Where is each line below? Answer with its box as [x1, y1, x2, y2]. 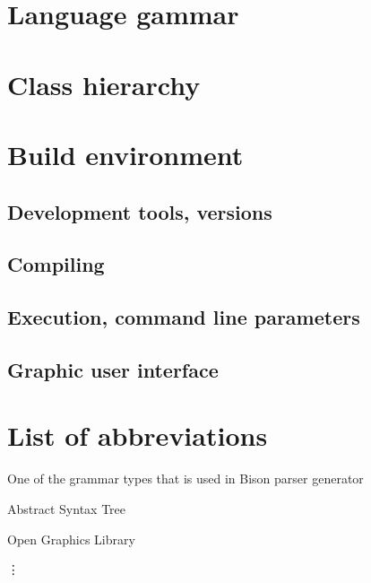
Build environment [7, 135, 244, 172]
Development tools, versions [7, 197, 272, 225]
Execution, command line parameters [7, 303, 360, 331]
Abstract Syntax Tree [7, 499, 125, 518]
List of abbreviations [7, 417, 268, 454]
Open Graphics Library [7, 529, 135, 548]
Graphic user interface [7, 355, 219, 383]
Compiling [7, 250, 105, 278]
